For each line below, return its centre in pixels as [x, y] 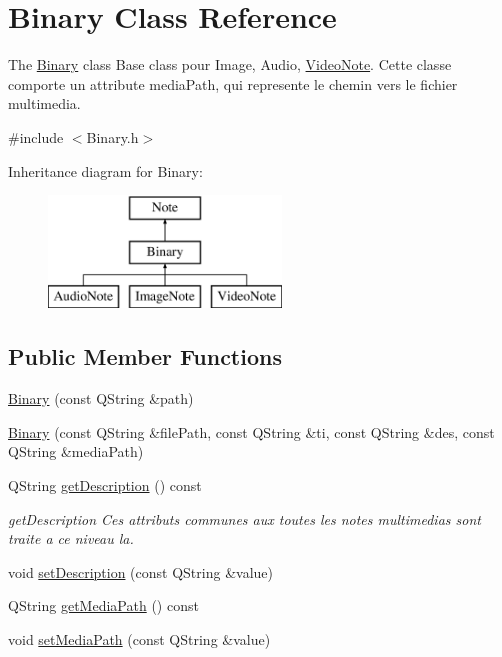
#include [36, 136]
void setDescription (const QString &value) [140, 571]
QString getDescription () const [105, 485]
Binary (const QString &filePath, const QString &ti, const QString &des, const [251, 431]
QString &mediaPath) [76, 451]
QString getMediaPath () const [103, 605]
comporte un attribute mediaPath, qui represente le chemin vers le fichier [233, 83]
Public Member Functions [145, 356]
